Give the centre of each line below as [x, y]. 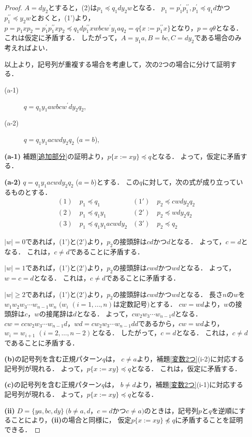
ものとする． [31, 192]
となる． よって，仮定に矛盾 [196, 156]
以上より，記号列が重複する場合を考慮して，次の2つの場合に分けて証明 [117, 64]
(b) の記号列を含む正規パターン [53, 359]
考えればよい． [28, 48]
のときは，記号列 [171, 410]
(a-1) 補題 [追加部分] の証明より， [56, 156]
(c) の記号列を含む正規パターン [53, 384]
